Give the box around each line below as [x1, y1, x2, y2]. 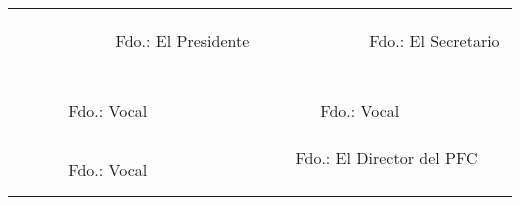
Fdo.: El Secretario [369, 29, 500, 52]
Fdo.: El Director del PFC [295, 146, 478, 169]
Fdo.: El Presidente [115, 29, 250, 52]
